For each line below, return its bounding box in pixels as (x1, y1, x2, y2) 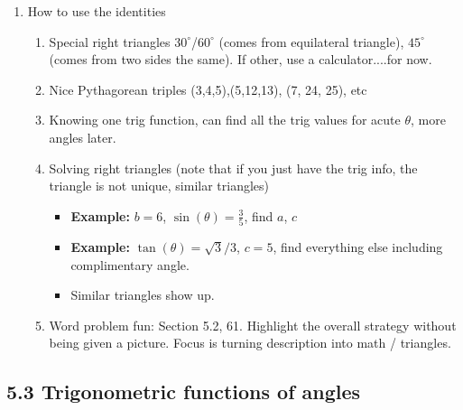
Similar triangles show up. (70, 285, 215, 304)
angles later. (49, 127, 116, 146)
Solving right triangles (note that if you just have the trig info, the (49, 158, 418, 177)
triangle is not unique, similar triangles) (49, 176, 270, 195)
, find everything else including (273, 238, 443, 256)
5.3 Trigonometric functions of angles (6, 377, 361, 405)
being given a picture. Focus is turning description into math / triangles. (49, 333, 451, 352)
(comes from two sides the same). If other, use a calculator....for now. (49, 50, 432, 69)
